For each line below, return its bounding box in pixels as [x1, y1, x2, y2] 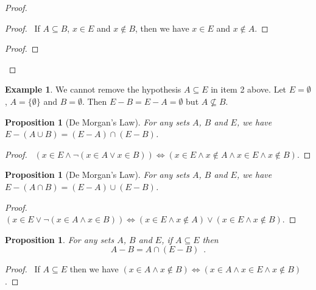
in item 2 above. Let [211, 83, 287, 96]
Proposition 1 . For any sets [5, 233, 114, 246]
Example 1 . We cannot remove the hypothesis [5, 83, 181, 96]
